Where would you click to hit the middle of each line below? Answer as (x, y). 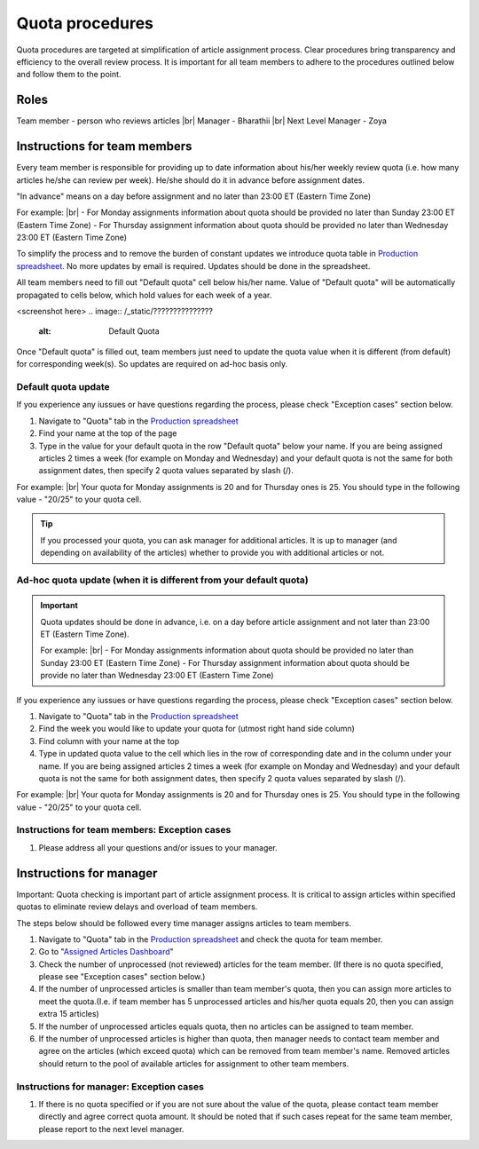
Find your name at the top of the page (108, 433)
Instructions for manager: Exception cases (110, 1086)
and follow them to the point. (69, 75)
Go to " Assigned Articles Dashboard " (106, 952)
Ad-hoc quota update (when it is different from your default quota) (163, 580)
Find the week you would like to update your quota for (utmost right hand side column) (196, 729)
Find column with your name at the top (109, 741)
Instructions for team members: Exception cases (124, 830)
